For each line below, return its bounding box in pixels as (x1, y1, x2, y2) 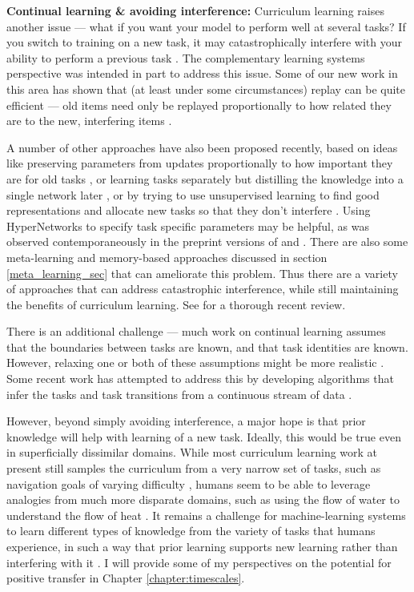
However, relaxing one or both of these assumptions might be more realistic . (6, 354, 384, 371)
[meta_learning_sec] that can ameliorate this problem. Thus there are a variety (6, 264, 398, 281)
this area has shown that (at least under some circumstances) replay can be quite (6, 80, 406, 97)
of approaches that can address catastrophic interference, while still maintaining (6, 280, 399, 297)
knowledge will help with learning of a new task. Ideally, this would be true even (6, 428, 401, 445)
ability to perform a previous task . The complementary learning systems (6, 49, 365, 66)
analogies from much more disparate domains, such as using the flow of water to (6, 491, 400, 508)
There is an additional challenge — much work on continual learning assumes (6, 323, 386, 340)
